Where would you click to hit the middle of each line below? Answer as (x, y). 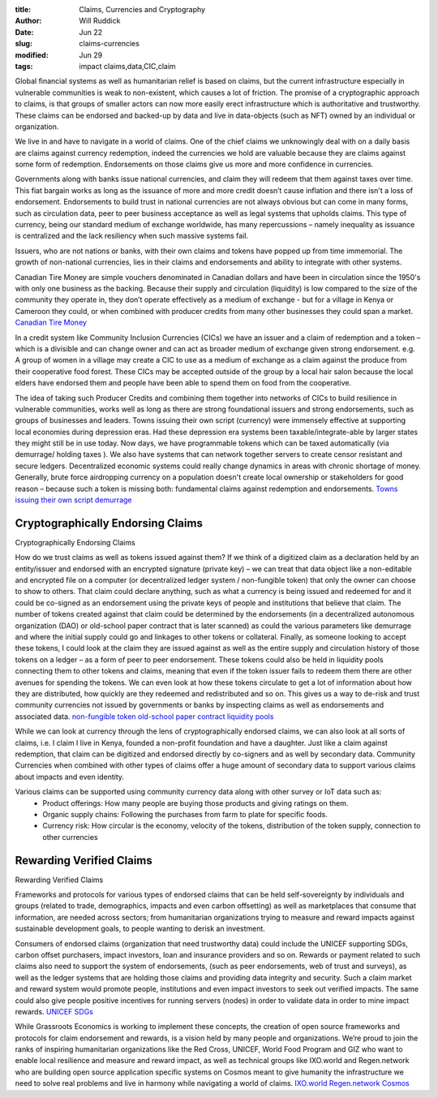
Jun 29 (91, 55)
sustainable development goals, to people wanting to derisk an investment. (140, 928)
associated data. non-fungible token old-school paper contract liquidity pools (144, 716)
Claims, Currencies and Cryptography (142, 9)
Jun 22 (91, 32)
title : (23, 9)
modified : (32, 55)
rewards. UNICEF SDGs (54, 1011)
